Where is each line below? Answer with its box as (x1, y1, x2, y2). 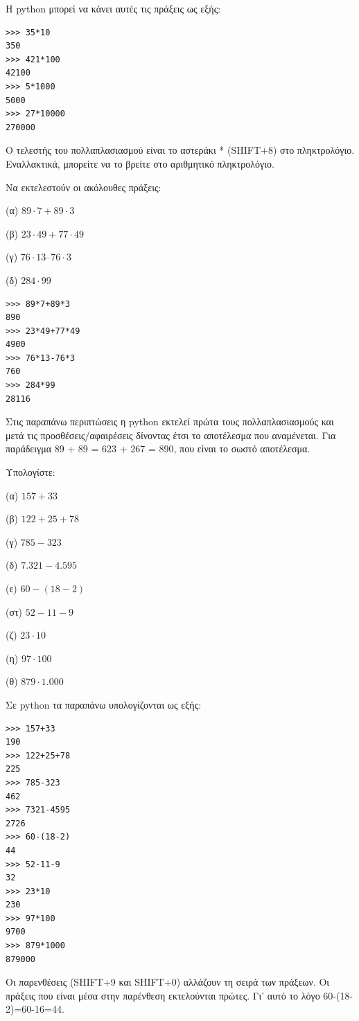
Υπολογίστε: (6, 465, 55, 479)
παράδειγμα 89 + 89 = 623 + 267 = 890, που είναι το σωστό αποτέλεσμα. (6, 441, 310, 456)
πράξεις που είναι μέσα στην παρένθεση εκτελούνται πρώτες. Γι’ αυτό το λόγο (6, 988, 320, 1002)
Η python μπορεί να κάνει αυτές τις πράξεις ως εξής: (6, 1, 221, 15)
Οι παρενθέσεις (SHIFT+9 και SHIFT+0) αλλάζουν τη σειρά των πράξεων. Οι (6, 975, 330, 989)
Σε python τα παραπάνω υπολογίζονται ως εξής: (6, 697, 202, 711)
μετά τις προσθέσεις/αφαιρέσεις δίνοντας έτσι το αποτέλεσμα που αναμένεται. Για (6, 427, 336, 442)
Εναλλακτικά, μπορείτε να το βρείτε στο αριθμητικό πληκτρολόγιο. (6, 156, 274, 170)
